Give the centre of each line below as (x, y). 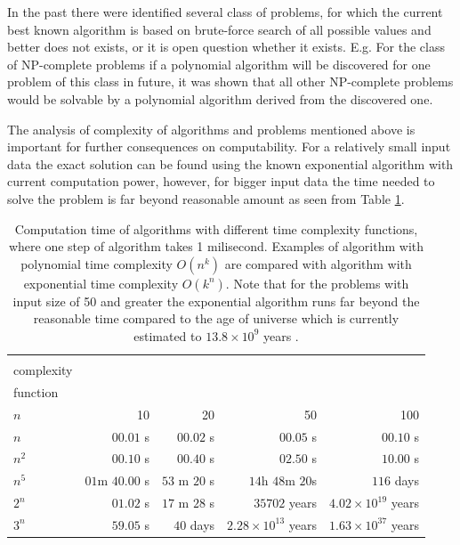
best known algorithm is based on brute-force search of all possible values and (219, 29)
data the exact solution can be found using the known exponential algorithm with (230, 163)
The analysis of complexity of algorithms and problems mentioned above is (211, 129)
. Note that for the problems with (317, 283)
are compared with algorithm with (318, 263)
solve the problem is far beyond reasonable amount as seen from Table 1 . (206, 198)
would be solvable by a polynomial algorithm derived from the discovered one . (220, 98)
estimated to (168, 335)
